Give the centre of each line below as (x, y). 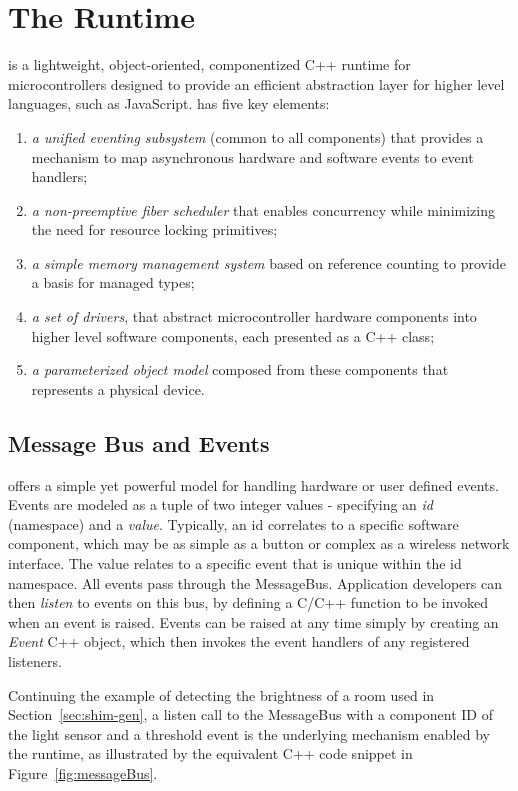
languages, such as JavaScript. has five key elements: (169, 103)
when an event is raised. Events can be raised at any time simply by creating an (253, 621)
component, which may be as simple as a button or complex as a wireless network (259, 543)
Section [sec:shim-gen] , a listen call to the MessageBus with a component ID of (250, 714)
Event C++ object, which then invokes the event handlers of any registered (239, 641)
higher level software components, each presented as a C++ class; (233, 335)
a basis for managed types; (113, 282)
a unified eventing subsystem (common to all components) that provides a (257, 136)
